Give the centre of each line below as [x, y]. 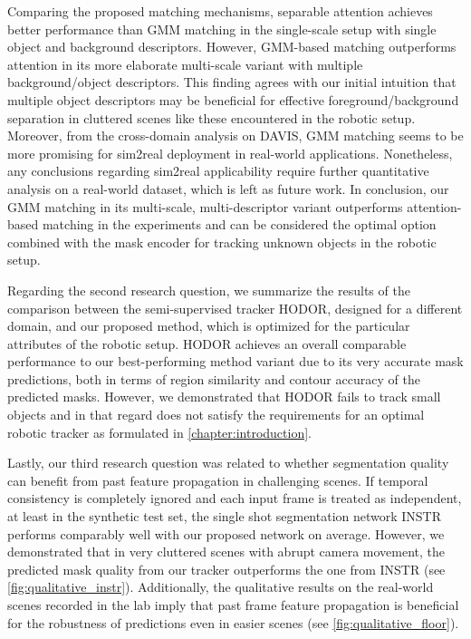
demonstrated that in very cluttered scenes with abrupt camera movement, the [226, 552]
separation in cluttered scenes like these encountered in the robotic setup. [211, 117]
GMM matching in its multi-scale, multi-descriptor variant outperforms [205, 206]
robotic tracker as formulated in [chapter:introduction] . [159, 432]
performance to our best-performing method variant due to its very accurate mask [235, 361]
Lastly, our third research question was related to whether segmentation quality [228, 463]
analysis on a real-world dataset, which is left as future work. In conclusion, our [228, 188]
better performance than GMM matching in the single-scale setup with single [222, 29]
